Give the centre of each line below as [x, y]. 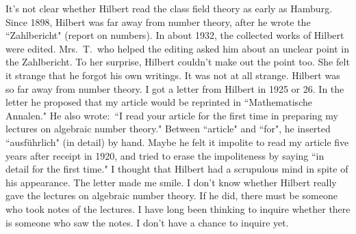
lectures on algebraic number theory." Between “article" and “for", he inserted [168, 129]
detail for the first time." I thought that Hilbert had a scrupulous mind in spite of [177, 169]
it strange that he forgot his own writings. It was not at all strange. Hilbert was [173, 75]
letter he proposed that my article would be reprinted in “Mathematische [159, 102]
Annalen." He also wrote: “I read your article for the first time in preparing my [172, 115]
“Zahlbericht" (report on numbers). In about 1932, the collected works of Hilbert [175, 35]
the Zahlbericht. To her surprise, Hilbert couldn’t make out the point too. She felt [178, 62]
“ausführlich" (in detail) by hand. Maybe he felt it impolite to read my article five [177, 142]
